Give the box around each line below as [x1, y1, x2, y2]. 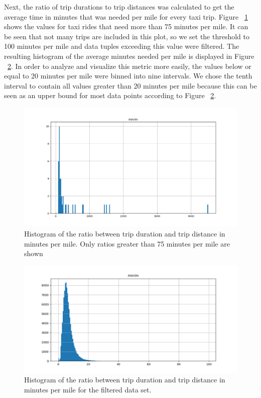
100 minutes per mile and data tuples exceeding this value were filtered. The [4, 41, 239, 51]
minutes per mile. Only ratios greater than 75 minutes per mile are [24, 238, 230, 249]
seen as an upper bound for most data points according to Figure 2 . [4, 90, 216, 101]
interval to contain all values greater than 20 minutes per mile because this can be [4, 80, 257, 91]
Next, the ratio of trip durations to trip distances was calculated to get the [4, 2, 234, 12]
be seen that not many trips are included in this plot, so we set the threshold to [4, 31, 250, 41]
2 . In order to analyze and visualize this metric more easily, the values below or [8, 60, 251, 71]
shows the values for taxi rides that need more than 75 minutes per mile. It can [4, 21, 248, 32]
